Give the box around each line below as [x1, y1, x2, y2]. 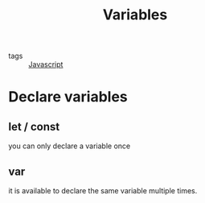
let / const [8, 119, 60, 134]
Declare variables [8, 88, 128, 106]
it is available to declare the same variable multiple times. [8, 186, 198, 195]
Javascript [28, 60, 64, 69]
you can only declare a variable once [8, 141, 131, 151]
